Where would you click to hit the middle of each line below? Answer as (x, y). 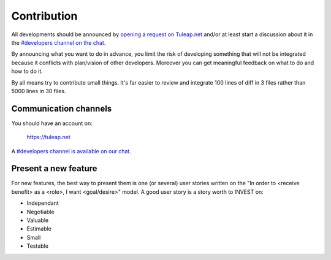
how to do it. (27, 71)
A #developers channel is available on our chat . (71, 151)
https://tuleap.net (48, 137)
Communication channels (62, 108)
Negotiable (40, 212)
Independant (43, 203)
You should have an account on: (52, 123)
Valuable (38, 220)
